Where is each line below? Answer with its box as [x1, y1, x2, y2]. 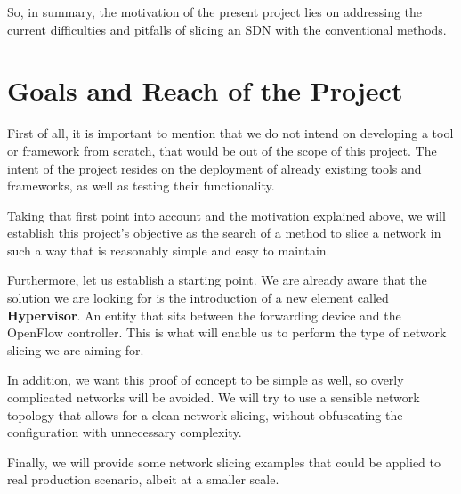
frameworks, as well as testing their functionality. [7, 176, 275, 195]
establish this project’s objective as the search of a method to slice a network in [7, 223, 441, 242]
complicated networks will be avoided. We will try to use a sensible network [7, 388, 420, 407]
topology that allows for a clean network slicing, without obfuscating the [7, 405, 403, 424]
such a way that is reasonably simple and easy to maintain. [7, 240, 330, 259]
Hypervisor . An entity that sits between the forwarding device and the [7, 305, 401, 324]
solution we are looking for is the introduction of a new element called [7, 288, 389, 307]
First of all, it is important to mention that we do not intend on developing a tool [7, 124, 454, 142]
